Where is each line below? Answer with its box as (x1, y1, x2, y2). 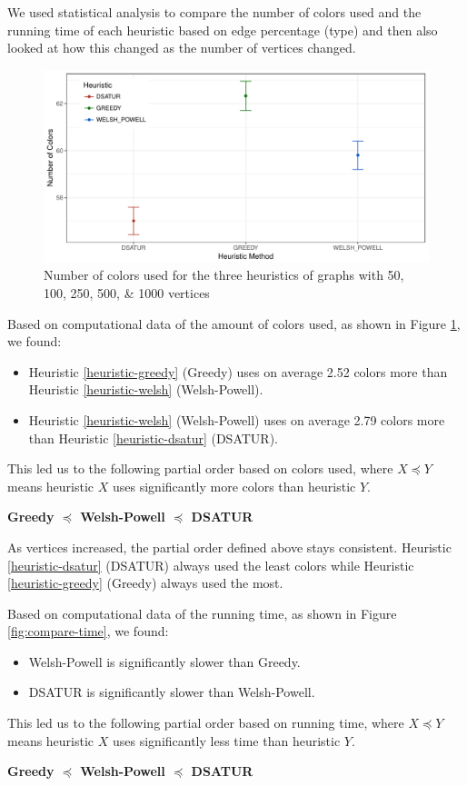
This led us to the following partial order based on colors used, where (7, 459, 393, 478)
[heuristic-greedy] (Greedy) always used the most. (7, 573, 283, 592)
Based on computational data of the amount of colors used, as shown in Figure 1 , (7, 313, 461, 333)
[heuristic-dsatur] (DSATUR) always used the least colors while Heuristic (7, 555, 414, 574)
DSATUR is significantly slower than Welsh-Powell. (28, 682, 315, 701)
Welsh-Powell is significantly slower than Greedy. (28, 652, 301, 671)
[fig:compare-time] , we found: (7, 622, 169, 641)
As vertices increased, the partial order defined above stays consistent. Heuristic (7, 537, 452, 556)
